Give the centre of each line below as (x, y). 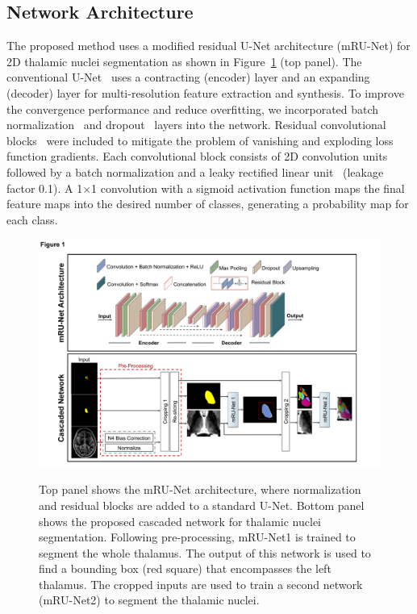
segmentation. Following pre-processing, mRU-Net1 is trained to (197, 537)
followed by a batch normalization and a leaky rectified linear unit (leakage (195, 171)
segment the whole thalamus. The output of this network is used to (205, 552)
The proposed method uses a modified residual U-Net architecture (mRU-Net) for (208, 46)
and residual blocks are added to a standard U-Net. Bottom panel (202, 505)
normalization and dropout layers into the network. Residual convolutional (196, 125)
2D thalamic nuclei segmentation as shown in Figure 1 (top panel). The (184, 61)
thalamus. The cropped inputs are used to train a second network (201, 584)
